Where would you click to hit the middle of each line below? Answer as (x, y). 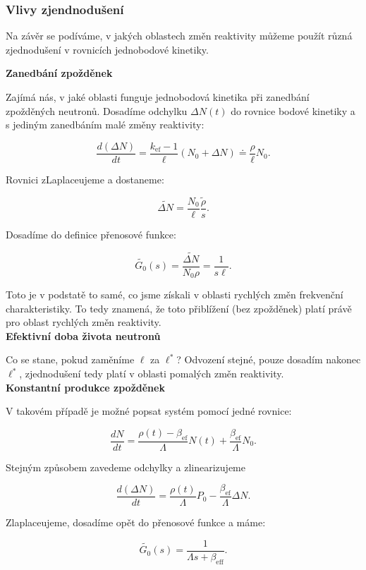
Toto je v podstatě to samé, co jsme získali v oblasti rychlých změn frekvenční (175, 295)
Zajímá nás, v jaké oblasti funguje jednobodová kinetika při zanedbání (158, 97)
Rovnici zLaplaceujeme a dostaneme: (85, 179)
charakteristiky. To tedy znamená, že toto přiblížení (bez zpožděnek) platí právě (179, 308)
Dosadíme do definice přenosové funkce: (91, 234)
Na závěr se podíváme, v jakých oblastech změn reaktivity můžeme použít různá (179, 36)
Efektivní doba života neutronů (83, 335)
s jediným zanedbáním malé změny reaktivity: (105, 125)
